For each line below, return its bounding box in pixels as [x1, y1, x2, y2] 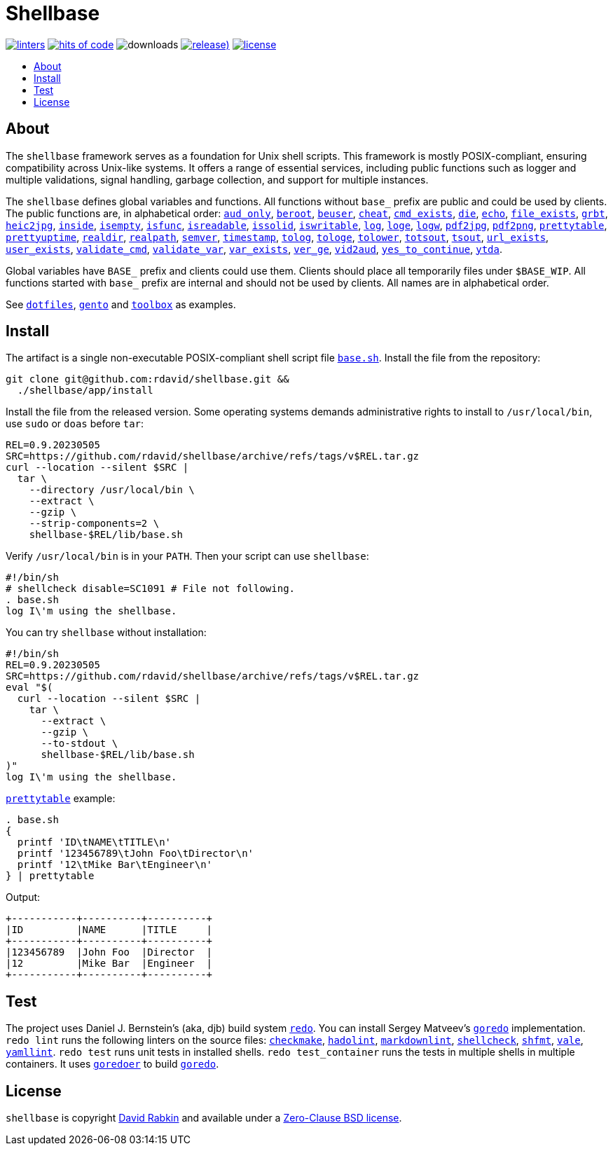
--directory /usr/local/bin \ [29, 484, 195, 496]
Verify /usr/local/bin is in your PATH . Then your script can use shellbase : [6, 550, 369, 563]
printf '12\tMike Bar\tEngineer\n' [17, 859, 213, 871]
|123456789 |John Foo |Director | [6, 946, 213, 958]
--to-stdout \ [41, 738, 118, 750]
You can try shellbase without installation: [6, 626, 207, 639]
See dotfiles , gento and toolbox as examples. [6, 298, 236, 310]
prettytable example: [6, 792, 116, 805]
